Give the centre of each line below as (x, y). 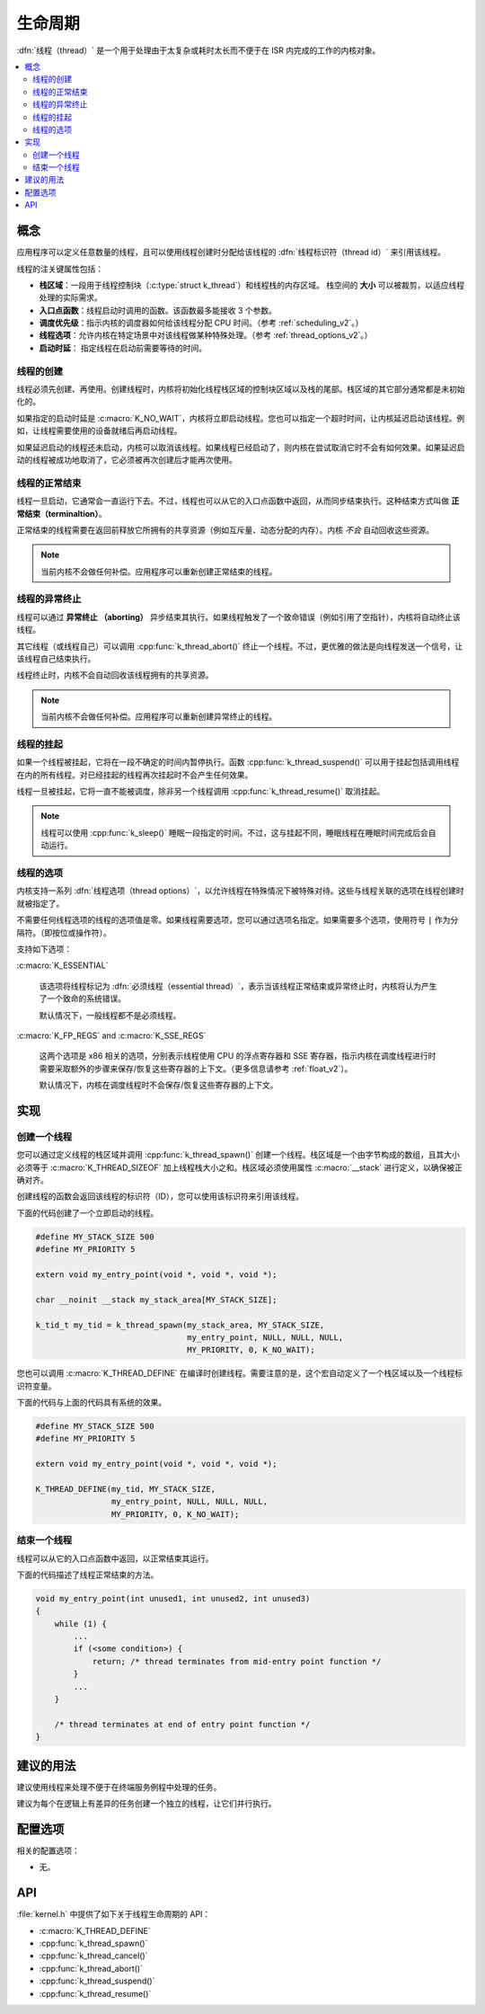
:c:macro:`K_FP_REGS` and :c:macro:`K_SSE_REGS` (111, 1035)
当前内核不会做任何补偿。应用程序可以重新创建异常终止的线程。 (159, 717)
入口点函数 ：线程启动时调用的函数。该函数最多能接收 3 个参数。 (158, 310)
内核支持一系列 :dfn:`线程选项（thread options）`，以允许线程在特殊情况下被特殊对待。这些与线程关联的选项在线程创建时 (240, 891)
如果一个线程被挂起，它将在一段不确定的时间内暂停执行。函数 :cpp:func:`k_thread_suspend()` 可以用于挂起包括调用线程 (238, 762)
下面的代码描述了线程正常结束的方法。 (88, 1575)
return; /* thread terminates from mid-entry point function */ (237, 1661)
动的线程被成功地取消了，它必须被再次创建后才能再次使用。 (127, 459)
